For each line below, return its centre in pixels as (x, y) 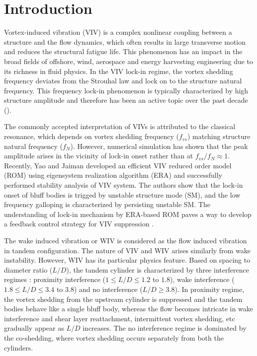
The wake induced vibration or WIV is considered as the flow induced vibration (126, 240)
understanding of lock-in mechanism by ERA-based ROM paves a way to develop (128, 214)
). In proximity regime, (210, 289)
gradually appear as (34, 328)
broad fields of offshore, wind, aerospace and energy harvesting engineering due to (129, 61)
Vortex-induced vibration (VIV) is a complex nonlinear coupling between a (118, 32)
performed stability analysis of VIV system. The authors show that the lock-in (124, 185)
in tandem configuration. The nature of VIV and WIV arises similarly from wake (127, 250)
